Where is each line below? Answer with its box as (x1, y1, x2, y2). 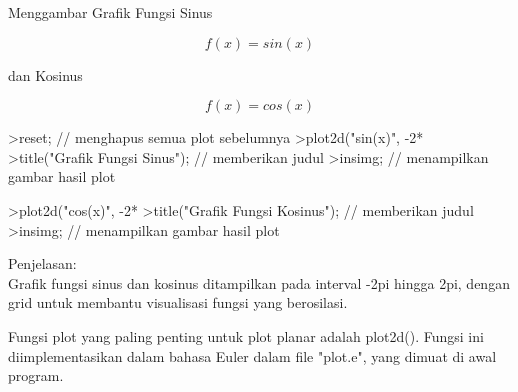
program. (8, 365, 64, 386)
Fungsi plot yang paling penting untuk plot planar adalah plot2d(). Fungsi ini (8, 325, 484, 346)
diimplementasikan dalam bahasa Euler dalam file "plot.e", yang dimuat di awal (8, 345, 497, 366)
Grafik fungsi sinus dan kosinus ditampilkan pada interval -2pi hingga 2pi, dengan (8, 272, 510, 293)
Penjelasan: (8, 253, 77, 274)
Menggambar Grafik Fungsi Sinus (8, 2, 213, 22)
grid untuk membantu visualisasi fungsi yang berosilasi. (8, 292, 348, 313)
